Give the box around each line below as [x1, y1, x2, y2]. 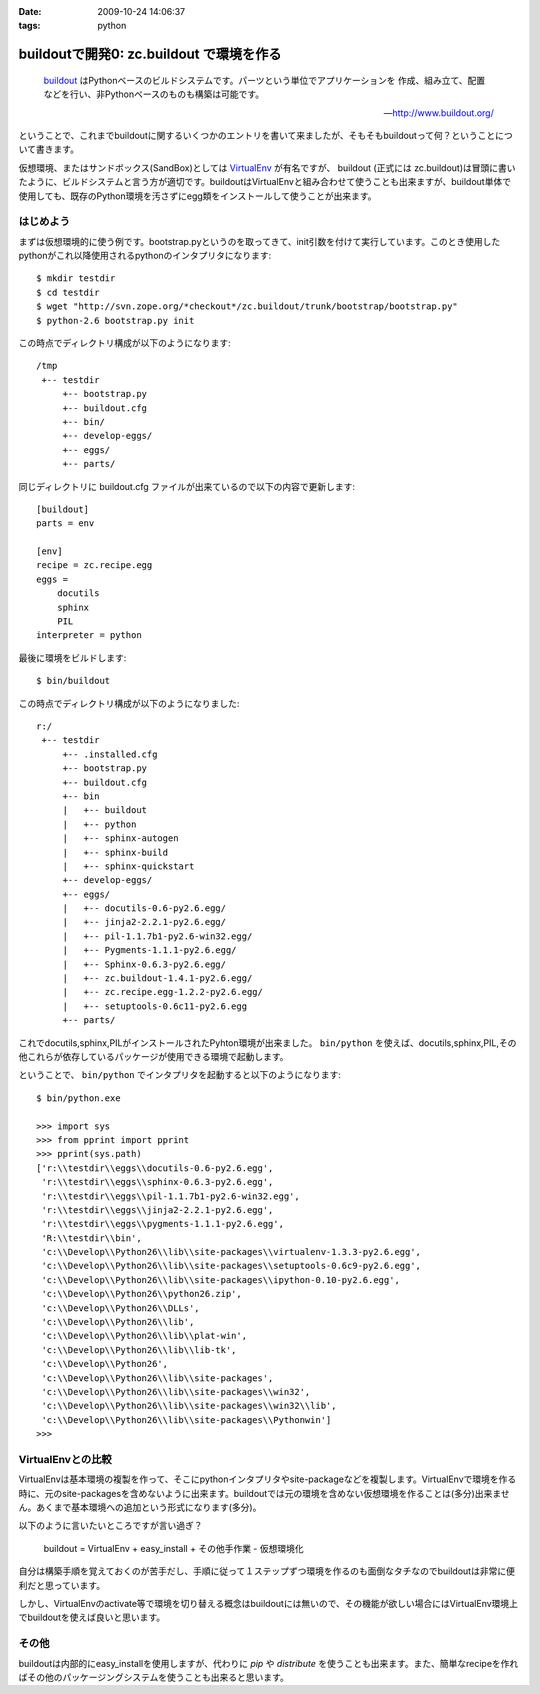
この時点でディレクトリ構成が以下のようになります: [18, 337, 232, 349]
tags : [18, 20, 41, 32]
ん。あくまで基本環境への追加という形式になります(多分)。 [18, 1501, 262, 1514]
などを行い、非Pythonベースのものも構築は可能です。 [43, 88, 265, 100]
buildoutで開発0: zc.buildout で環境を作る [18, 46, 282, 63]
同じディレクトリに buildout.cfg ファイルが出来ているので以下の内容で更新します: [18, 480, 355, 492]
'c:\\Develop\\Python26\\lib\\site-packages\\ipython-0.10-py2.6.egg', [41, 1274, 400, 1285]
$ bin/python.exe [36, 1092, 121, 1104]
